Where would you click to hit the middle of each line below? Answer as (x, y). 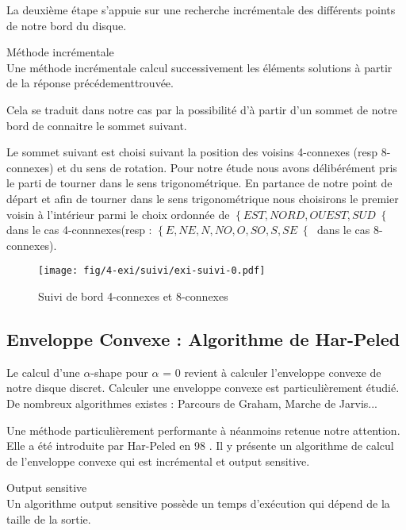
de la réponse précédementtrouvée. (90, 83)
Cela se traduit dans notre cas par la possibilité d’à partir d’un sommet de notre (202, 109)
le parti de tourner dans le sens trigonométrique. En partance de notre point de (199, 183)
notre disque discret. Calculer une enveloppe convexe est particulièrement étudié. (203, 388)
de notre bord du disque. (67, 25)
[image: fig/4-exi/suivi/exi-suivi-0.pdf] (152, 271)
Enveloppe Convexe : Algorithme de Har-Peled (203, 338)
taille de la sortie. (49, 518)
